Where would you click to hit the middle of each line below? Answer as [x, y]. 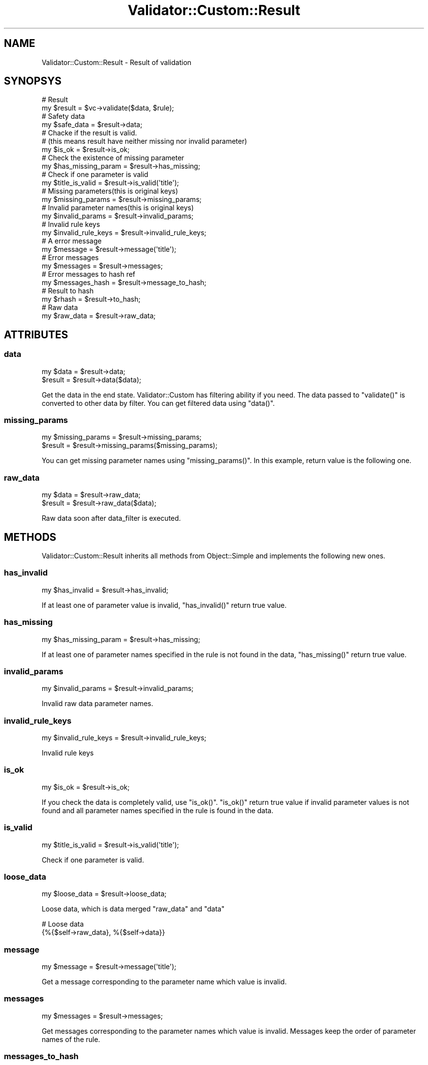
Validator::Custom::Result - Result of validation [117, 62]
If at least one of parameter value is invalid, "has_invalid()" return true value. [164, 605]
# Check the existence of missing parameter [113, 158]
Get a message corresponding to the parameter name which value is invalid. [164, 982]
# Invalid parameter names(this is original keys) [118, 208]
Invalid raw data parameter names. [97, 704]
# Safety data [63, 116]
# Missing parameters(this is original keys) [110, 191]
